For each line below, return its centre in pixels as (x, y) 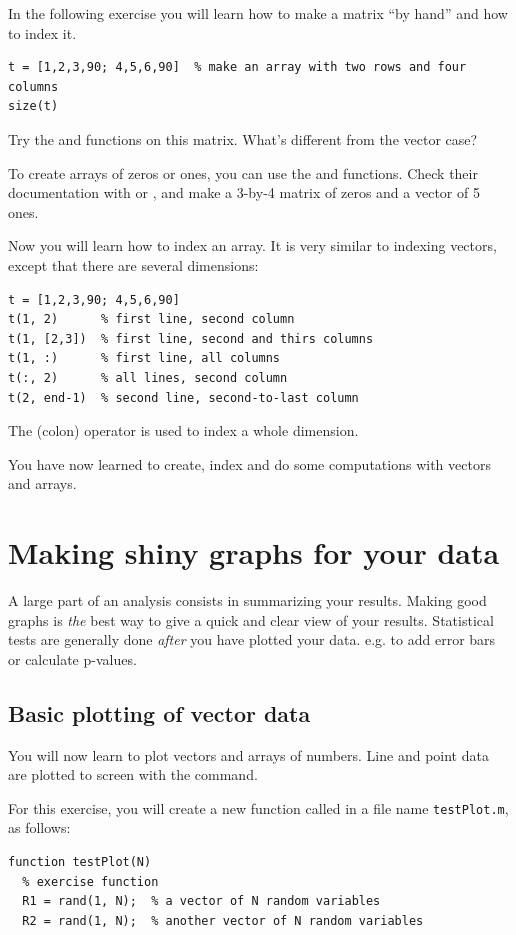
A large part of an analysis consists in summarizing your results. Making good (247, 600)
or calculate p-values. (72, 658)
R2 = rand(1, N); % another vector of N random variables (223, 920)
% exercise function (90, 881)
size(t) (33, 106)
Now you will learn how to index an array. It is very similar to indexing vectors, (252, 245)
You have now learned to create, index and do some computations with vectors (249, 463)
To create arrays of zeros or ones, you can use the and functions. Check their (243, 172)
